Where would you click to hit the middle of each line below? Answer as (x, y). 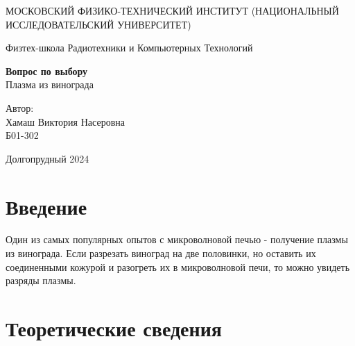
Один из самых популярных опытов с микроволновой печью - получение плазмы (177, 239)
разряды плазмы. (41, 280)
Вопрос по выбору (47, 71)
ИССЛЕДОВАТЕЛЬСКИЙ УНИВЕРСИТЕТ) (98, 24)
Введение (46, 206)
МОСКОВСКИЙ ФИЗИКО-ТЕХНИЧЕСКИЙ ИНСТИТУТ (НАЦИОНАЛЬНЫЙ (172, 10)
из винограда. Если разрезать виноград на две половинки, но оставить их (161, 253)
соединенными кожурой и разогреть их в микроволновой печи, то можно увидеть (178, 266)
